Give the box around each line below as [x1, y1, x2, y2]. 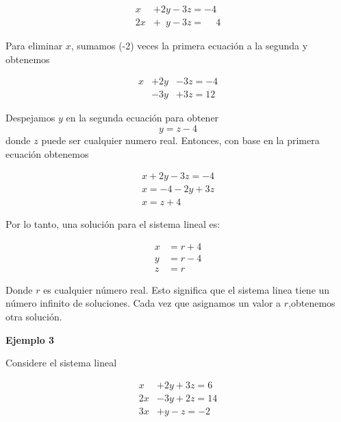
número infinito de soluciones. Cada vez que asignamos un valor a [5, 296, 281, 310]
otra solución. [5, 309, 62, 324]
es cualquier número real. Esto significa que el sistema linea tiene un [43, 282, 330, 296]
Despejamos [5, 110, 55, 125]
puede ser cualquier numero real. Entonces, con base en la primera [41, 132, 320, 147]
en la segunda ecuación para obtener [66, 110, 219, 125]
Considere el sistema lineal [5, 355, 117, 370]
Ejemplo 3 [5, 332, 55, 347]
